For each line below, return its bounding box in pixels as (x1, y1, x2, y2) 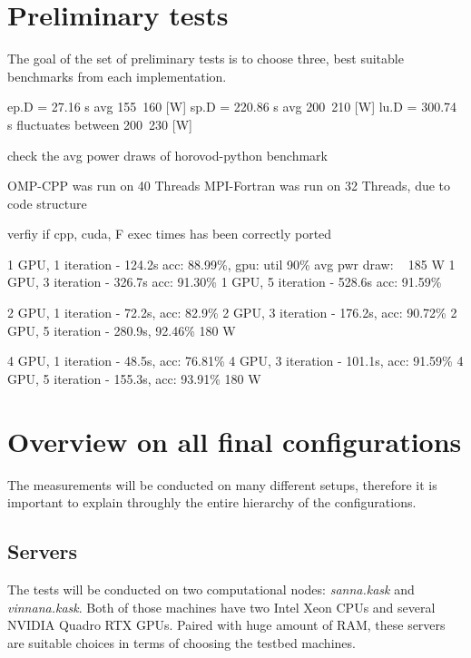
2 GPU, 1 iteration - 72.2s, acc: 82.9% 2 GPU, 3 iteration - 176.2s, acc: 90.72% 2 (7, 303, 457, 322)
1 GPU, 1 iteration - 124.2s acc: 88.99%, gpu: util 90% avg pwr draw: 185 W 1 (7, 254, 456, 273)
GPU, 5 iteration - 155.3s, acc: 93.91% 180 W (7, 368, 261, 388)
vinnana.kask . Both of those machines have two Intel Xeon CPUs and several (7, 597, 436, 616)
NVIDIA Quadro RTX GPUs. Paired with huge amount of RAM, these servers (7, 615, 446, 634)
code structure (7, 193, 87, 212)
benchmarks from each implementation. (7, 66, 227, 85)
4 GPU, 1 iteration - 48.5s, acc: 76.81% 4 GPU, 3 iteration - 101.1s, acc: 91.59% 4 (7, 351, 464, 370)
